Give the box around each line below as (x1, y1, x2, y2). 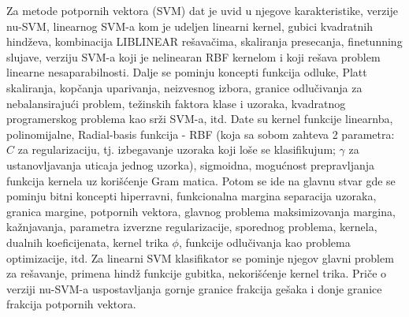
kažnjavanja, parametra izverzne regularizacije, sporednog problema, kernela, (6, 218, 377, 235)
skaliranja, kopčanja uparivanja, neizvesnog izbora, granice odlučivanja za (6, 79, 363, 95)
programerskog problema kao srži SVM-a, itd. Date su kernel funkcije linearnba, (6, 110, 393, 127)
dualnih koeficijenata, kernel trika (6, 233, 169, 250)
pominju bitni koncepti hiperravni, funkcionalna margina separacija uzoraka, (6, 188, 377, 204)
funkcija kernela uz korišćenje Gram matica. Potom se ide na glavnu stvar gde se (6, 172, 396, 188)
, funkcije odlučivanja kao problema (178, 233, 351, 250)
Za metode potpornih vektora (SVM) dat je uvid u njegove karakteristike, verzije (6, 2, 398, 18)
